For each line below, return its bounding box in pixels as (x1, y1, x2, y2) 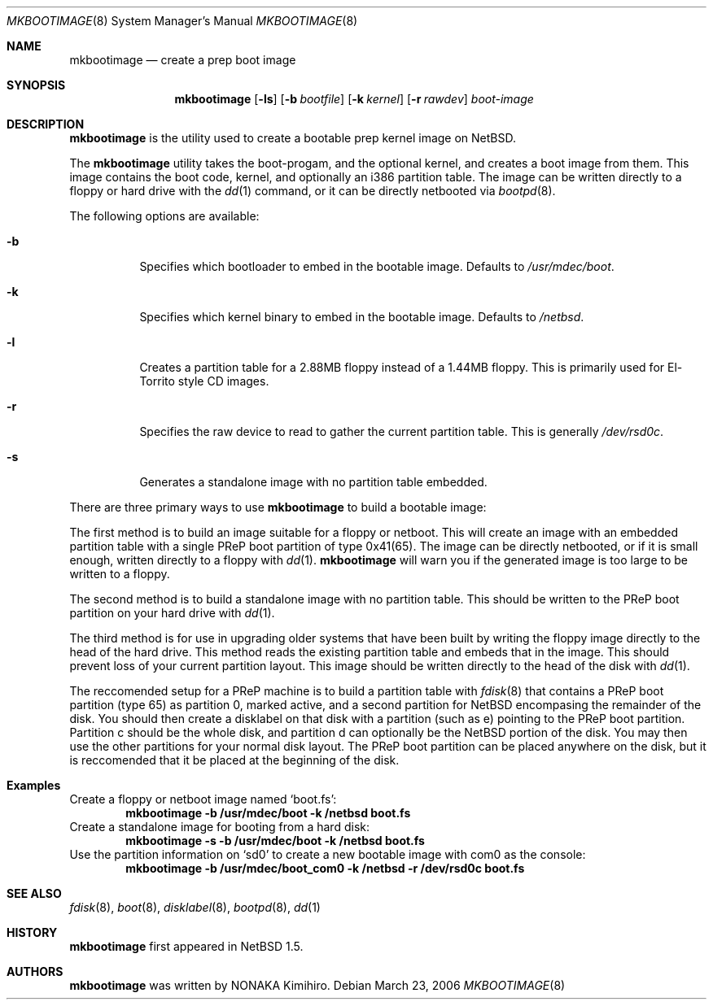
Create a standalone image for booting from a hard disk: (69, 820, 370, 834)
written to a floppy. (69, 567, 170, 581)
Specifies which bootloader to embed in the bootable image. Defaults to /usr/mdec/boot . (139, 259, 615, 273)
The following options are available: (69, 209, 260, 223)
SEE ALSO (7, 886, 62, 900)
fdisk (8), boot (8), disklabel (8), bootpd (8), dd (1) (69, 900, 321, 914)
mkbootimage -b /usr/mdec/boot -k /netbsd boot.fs (125, 806, 411, 820)
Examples (7, 778, 61, 792)
